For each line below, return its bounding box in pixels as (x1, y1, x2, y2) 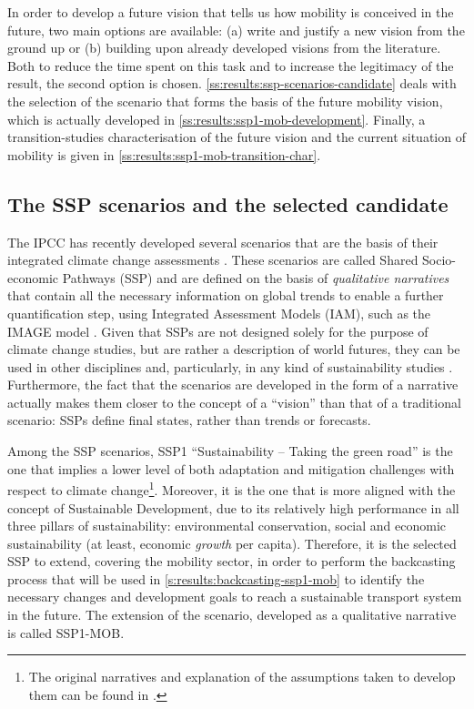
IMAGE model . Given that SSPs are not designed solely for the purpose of (7, 321, 429, 340)
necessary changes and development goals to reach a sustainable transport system (7, 587, 462, 606)
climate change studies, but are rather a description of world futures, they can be (7, 339, 460, 359)
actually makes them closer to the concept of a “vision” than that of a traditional (7, 392, 461, 411)
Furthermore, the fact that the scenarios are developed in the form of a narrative (7, 375, 459, 394)
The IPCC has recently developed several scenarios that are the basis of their (7, 232, 439, 251)
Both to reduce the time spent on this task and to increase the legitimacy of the (7, 56, 454, 75)
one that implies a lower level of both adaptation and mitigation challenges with (7, 459, 455, 478)
